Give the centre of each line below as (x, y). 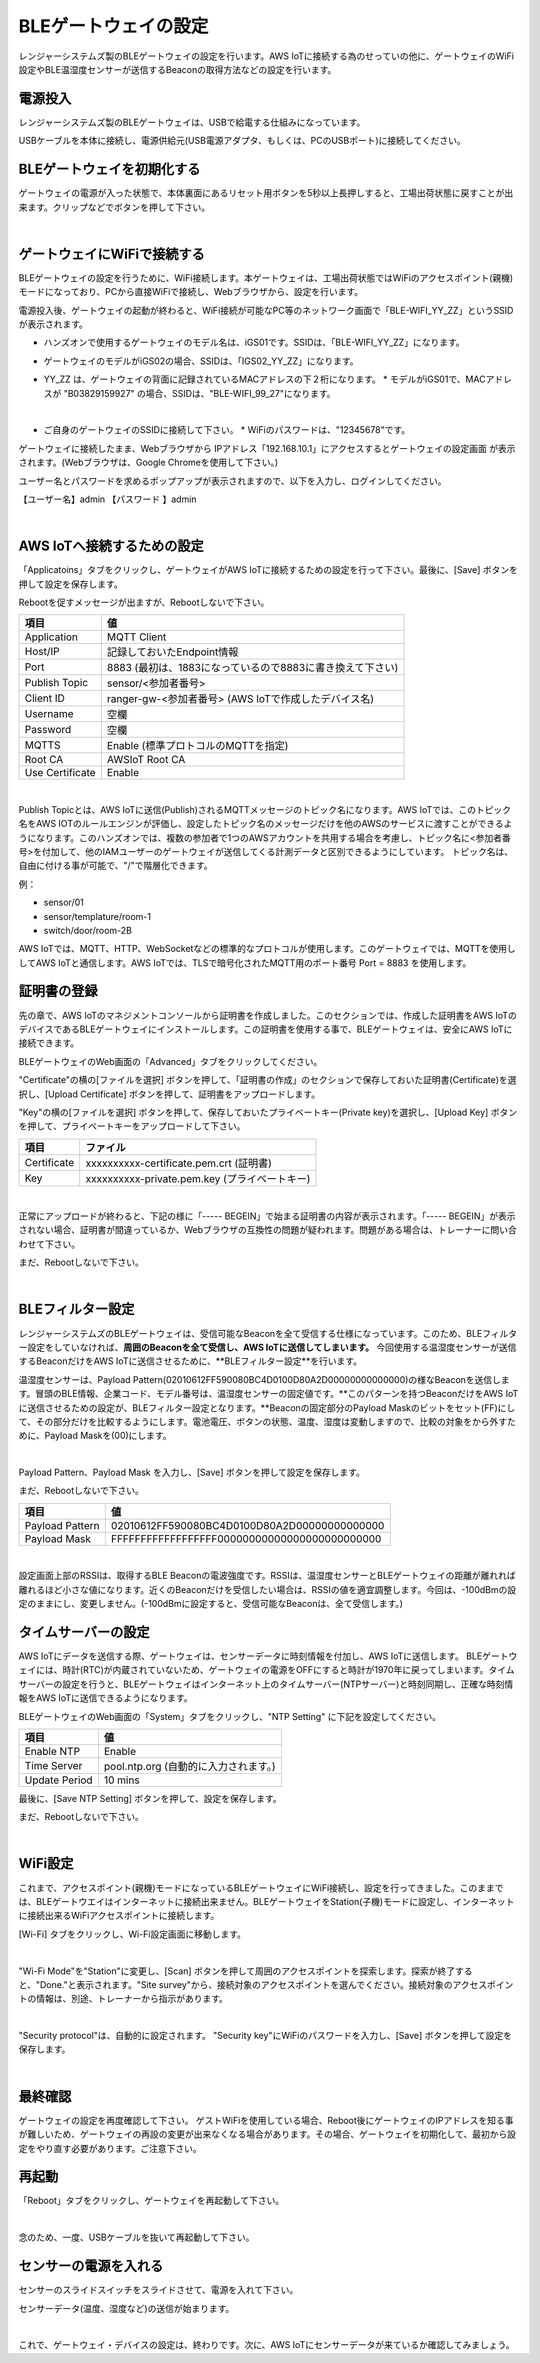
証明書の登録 (58, 991)
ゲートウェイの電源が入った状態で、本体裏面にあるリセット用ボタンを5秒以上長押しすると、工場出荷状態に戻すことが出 (266, 193)
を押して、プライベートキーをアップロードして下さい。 (132, 1126)
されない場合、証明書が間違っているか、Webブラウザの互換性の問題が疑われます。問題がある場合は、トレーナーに (254, 1230)
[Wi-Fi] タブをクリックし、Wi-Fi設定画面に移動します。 (132, 1934)
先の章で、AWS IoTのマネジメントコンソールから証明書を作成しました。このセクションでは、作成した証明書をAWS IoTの (267, 1015)
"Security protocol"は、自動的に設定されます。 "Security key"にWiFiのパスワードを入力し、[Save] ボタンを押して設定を (265, 2036)
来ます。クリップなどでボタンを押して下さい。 (114, 207)
